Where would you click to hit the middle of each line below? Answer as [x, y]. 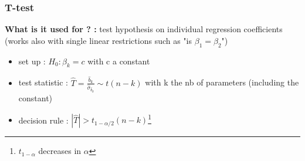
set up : [32, 61]
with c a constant [119, 61]
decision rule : [43, 120]
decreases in [60, 151]
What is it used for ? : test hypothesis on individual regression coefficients [144, 29]
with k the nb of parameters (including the [222, 82]
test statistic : [43, 82]
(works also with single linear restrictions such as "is [99, 40]
